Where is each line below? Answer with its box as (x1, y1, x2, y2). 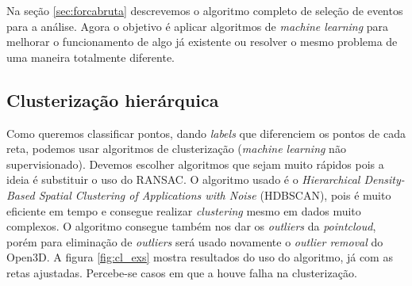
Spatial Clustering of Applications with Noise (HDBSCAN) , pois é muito (38, 186, 391, 203)
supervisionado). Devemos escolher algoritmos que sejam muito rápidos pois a (6, 155, 384, 172)
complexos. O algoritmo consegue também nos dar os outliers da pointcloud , (6, 218, 376, 235)
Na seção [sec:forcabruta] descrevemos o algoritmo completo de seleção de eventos (6, 2, 403, 18)
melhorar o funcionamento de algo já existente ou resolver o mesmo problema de (6, 33, 398, 50)
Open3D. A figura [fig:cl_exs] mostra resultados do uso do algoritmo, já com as (6, 249, 393, 265)
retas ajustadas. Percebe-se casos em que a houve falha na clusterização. (6, 264, 357, 280)
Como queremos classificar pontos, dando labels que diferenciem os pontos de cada (6, 124, 406, 141)
